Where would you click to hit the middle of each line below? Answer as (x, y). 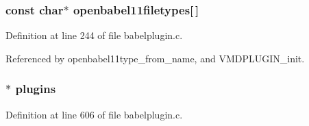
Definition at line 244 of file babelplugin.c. (94, 35)
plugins (36, 89)
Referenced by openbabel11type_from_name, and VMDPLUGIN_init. (155, 58)
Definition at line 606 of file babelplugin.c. (94, 114)
